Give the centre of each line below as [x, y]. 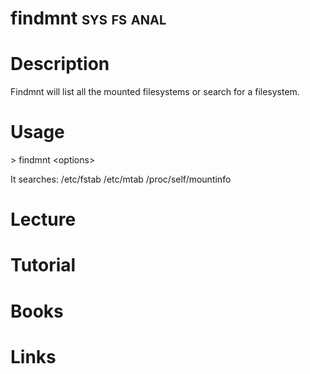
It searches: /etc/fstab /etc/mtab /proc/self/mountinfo [121, 179]
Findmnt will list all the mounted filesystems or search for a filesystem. [155, 92]
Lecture [43, 219]
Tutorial [43, 265]
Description [60, 64]
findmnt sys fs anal [88, 18]
